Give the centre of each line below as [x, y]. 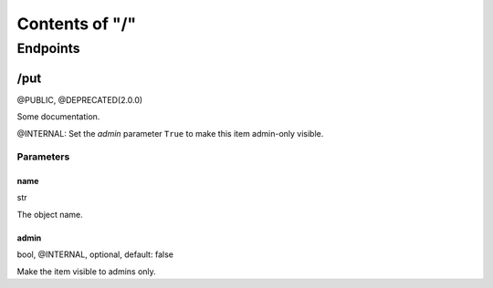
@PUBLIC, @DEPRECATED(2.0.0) [80, 99]
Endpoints [49, 48]
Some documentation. [58, 117]
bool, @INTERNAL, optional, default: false [95, 254]
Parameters [43, 157]
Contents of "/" [77, 24]
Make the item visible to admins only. [87, 271]
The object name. [50, 214]
